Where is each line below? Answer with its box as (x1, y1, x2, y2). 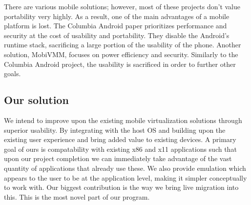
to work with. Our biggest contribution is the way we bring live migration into (4, 182, 239, 192)
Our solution (4, 92, 69, 107)
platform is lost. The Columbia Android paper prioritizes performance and (4, 20, 227, 31)
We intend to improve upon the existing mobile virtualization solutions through (4, 115, 242, 125)
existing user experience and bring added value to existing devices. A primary (4, 134, 236, 144)
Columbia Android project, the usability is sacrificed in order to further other (4, 59, 236, 69)
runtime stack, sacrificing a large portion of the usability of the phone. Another (4, 40, 241, 50)
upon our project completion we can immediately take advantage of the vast (4, 153, 232, 164)
